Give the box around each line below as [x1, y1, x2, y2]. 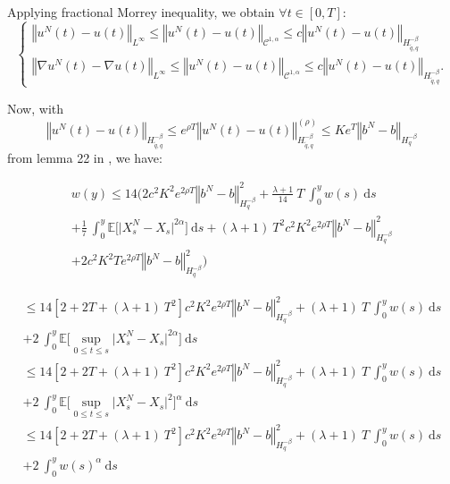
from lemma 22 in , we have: [7, 148, 162, 166]
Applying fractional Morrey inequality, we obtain [7, 3, 275, 21]
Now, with [7, 98, 63, 117]
